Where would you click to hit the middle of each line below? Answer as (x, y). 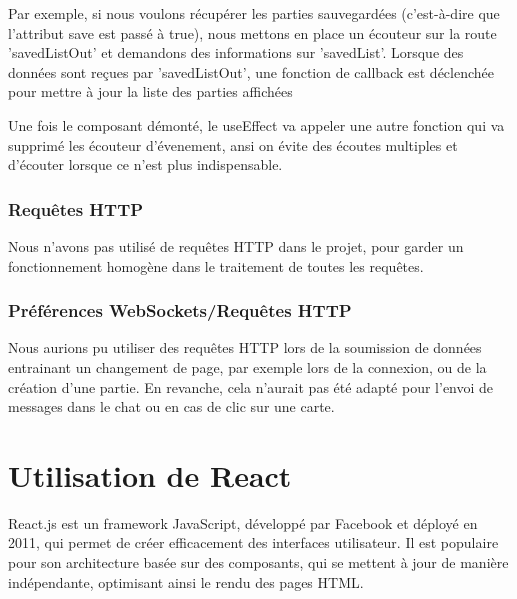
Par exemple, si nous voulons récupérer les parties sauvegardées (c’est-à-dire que (254, 13)
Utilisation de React (150, 474)
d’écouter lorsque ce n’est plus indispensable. (145, 164)
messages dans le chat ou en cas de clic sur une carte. (171, 406)
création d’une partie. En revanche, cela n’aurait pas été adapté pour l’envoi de (251, 386)
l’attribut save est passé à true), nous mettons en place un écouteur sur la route (252, 32)
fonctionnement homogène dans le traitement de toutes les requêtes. (216, 265)
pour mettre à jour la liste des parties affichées (150, 91)
